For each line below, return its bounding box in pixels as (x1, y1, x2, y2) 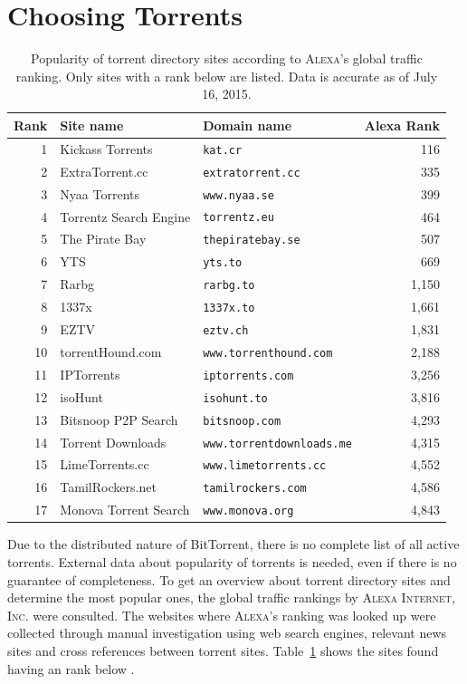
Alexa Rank (364, 115, 440, 134)
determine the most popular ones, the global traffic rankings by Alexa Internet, (7, 588, 455, 607)
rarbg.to (203, 279, 255, 293)
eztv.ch (203, 324, 249, 337)
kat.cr (203, 143, 243, 157)
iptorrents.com (203, 369, 294, 382)
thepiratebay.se (203, 234, 300, 247)
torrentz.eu (203, 211, 274, 225)
